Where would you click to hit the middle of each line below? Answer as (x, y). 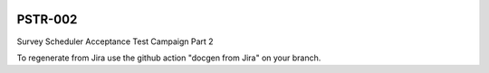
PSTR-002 (47, 19)
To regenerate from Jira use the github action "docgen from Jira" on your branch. (169, 58)
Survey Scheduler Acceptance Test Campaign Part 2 (115, 41)
